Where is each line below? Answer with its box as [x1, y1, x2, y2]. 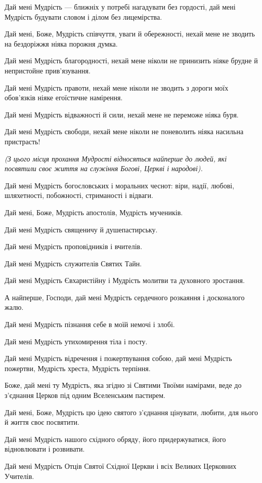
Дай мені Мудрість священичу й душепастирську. [5, 224, 158, 234]
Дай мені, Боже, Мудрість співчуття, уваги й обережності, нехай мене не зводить [5, 28, 255, 39]
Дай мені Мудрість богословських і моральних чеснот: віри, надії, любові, [5, 180, 235, 190]
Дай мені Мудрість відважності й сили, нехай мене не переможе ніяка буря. [5, 109, 239, 119]
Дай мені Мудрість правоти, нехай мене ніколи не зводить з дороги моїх [5, 82, 229, 93]
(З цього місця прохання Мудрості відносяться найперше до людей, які [5, 153, 227, 164]
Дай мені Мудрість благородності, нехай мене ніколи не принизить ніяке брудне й [5, 55, 258, 66]
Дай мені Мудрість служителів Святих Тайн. [5, 258, 142, 268]
